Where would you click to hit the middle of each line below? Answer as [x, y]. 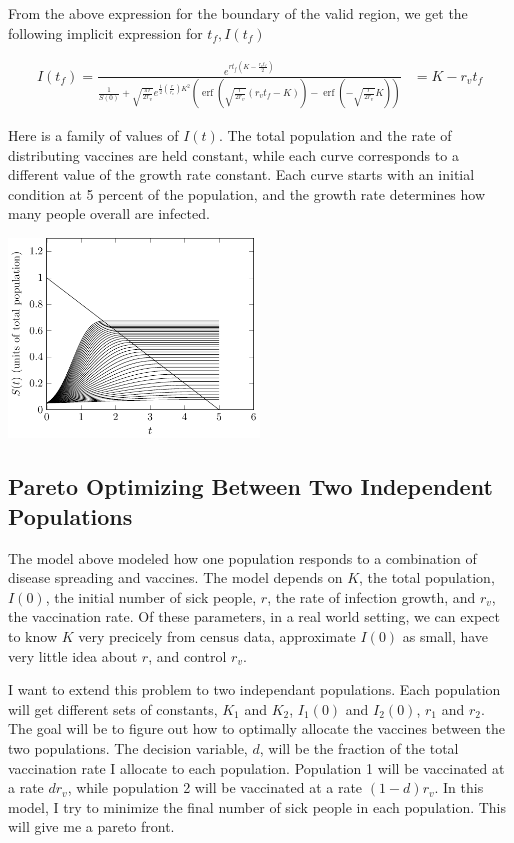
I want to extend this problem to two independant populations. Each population [254, 689]
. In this [459, 787]
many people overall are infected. [109, 213]
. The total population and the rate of [335, 135]
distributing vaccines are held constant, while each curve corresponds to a [233, 154]
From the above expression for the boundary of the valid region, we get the [238, 13]
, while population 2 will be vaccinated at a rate [215, 787]
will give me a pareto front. [91, 826]
